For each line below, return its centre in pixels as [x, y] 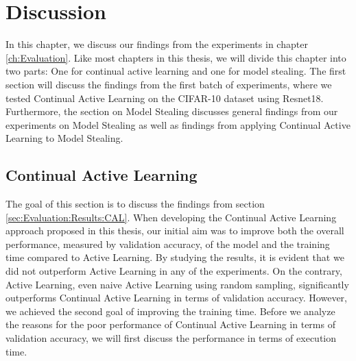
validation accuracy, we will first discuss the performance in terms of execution [171, 338]
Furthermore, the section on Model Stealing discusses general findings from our [172, 111]
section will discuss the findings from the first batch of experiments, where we [169, 84]
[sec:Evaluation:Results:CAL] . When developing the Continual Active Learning [171, 217]
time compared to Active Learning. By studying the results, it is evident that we [175, 257]
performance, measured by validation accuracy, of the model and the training [168, 244]
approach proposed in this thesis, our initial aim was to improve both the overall [175, 231]
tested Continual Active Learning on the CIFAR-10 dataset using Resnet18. [165, 98]
